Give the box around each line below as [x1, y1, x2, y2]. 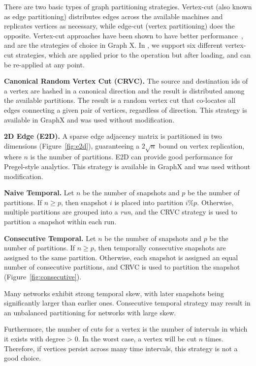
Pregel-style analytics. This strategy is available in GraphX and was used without [4, 161, 251, 172]
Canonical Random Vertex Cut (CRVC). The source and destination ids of [4, 76, 248, 86]
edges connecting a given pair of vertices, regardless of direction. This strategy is [4, 104, 247, 115]
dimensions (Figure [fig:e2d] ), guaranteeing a [4, 140, 140, 151]
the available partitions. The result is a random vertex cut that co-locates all [4, 95, 236, 105]
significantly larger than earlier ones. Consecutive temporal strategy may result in [4, 298, 251, 308]
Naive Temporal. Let [4, 187, 74, 198]
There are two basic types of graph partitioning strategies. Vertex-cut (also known [4, 1, 252, 11]
